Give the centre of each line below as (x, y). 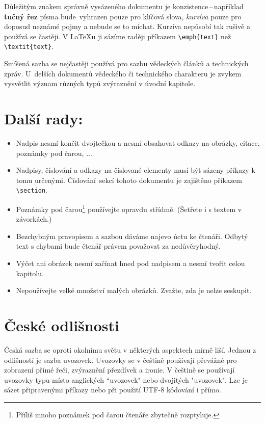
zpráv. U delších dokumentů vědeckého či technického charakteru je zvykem (123, 73)
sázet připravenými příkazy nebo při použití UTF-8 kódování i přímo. (113, 390)
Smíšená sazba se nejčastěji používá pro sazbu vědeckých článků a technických (126, 63)
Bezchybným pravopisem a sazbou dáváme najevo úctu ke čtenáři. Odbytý (132, 236)
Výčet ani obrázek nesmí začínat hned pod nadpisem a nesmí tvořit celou (130, 263)
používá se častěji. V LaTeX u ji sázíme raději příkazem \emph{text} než (118, 36)
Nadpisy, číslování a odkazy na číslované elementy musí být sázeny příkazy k (136, 170)
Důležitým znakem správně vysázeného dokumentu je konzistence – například (124, 6)
